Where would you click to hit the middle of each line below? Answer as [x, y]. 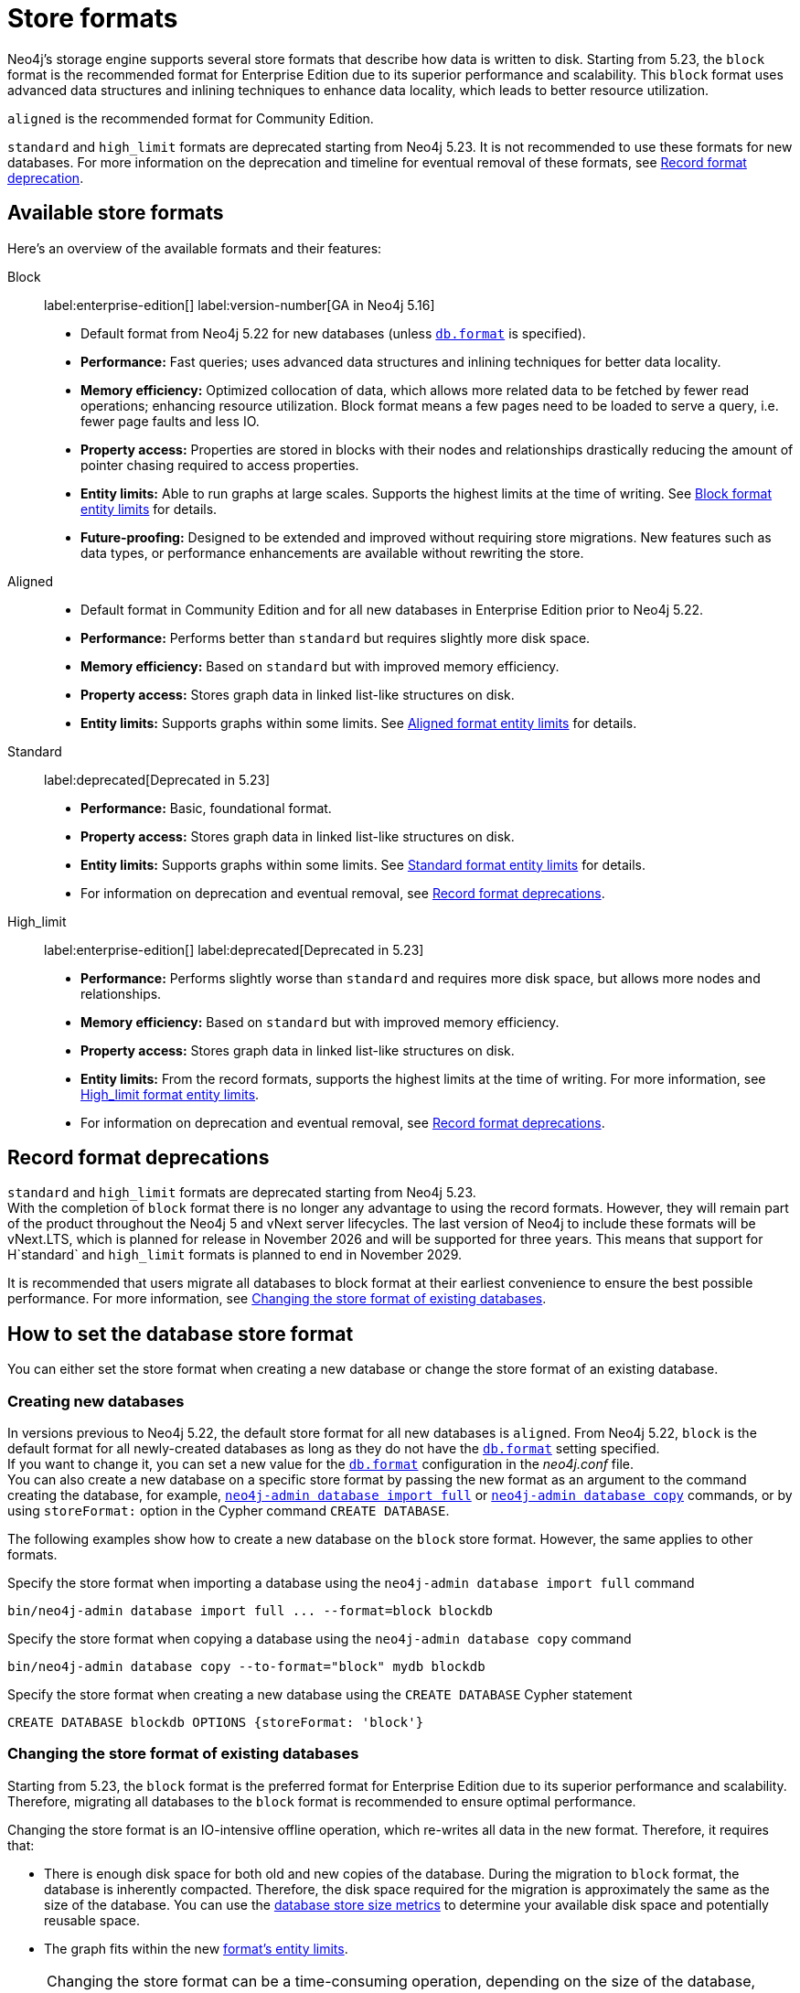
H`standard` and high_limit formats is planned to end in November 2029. [235, 1255]
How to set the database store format [181, 1334]
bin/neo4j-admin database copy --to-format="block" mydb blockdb [246, 1667]
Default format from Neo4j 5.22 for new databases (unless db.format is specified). [333, 333]
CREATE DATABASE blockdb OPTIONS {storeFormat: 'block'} [216, 1723]
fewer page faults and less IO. [170, 421]
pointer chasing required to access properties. [220, 465]
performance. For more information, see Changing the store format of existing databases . [277, 1299]
